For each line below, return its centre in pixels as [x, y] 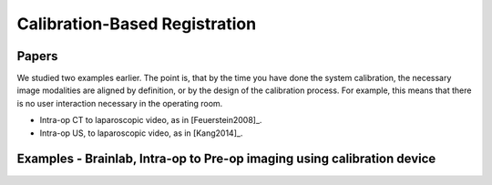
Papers [37, 56]
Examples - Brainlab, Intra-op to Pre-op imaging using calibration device [226, 159]
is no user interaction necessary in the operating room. [120, 103]
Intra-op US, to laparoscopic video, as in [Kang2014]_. [141, 133]
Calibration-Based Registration [137, 24]
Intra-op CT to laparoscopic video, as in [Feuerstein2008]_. [151, 120]
